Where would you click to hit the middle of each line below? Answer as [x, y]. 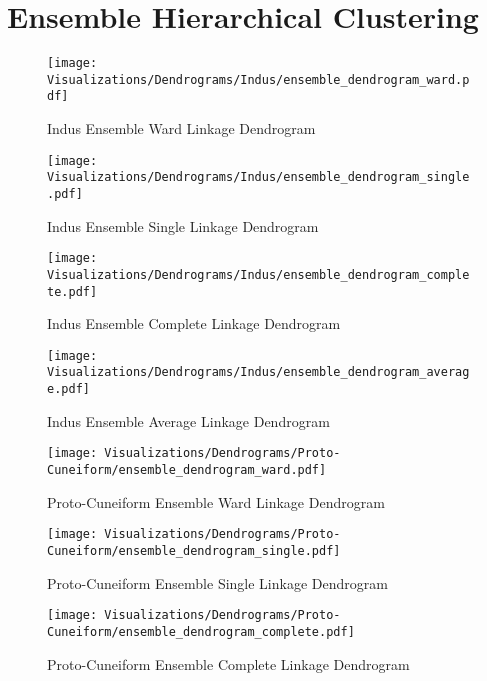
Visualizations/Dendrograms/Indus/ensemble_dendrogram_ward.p [258, 79]
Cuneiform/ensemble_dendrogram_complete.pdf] [201, 631]
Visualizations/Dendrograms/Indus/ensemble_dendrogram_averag [258, 372]
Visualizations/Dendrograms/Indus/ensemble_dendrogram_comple [258, 274]
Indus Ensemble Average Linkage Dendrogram [188, 420]
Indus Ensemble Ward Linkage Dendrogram [181, 128]
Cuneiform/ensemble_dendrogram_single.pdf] [194, 550]
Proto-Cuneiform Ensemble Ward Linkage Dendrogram [216, 501]
